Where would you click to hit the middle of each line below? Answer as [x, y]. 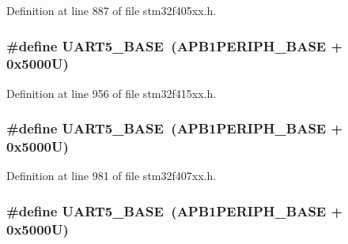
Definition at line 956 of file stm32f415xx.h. [112, 93]
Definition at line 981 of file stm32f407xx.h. [112, 176]
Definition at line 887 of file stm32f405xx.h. [112, 10]
